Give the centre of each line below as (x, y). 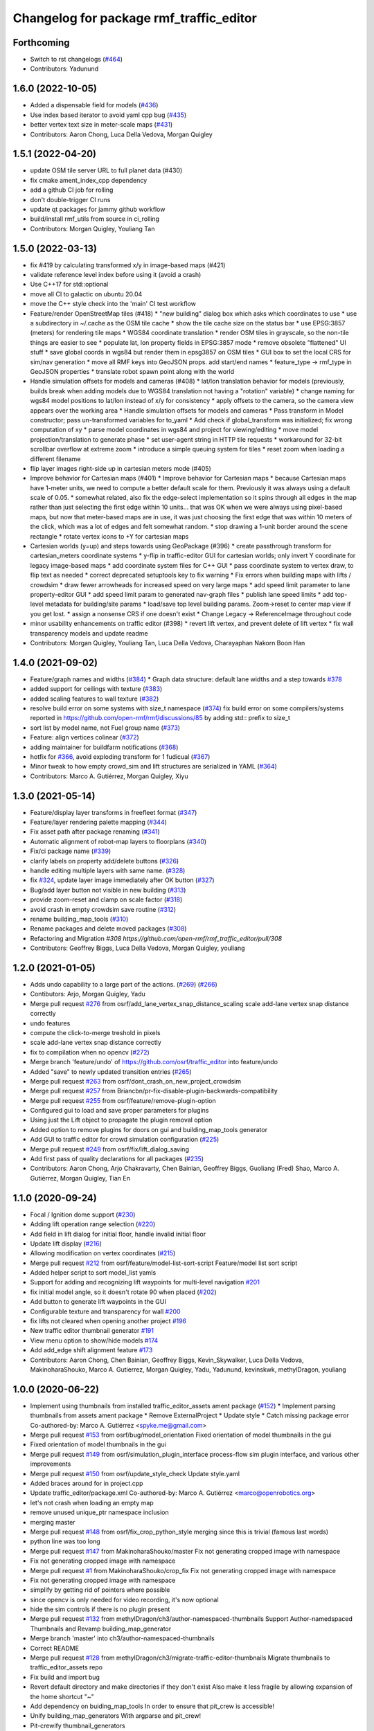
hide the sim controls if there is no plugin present (100, 1609)
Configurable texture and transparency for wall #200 (105, 1311)
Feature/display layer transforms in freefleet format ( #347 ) (114, 812)
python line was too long (65, 1541)
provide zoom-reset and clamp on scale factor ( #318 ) (106, 899)
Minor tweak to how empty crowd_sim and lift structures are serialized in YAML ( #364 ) (153, 766)
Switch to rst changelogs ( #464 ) (77, 60)
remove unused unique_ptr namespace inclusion (99, 1512)
